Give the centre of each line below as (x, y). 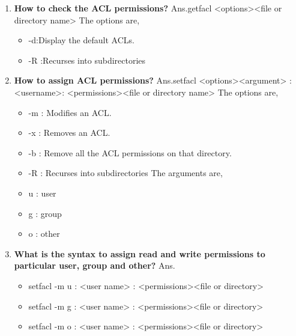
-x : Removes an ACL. (69, 133)
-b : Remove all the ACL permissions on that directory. (130, 152)
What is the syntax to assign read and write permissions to (140, 253)
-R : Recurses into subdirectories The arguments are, (125, 173)
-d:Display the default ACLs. (81, 40)
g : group (45, 213)
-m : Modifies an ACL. (70, 112)
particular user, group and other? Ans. (95, 265)
